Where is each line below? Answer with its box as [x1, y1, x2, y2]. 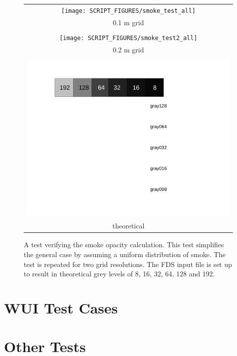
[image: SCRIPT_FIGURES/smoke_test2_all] [59, 34, 197, 42]
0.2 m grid [113, 44, 144, 54]
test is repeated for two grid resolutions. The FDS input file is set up [24, 259, 232, 269]
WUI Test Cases [4, 297, 118, 317]
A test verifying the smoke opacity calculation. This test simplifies [24, 239, 224, 250]
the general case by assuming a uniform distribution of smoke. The [24, 249, 226, 259]
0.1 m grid [113, 17, 144, 27]
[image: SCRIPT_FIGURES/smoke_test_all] [61, 7, 196, 14]
